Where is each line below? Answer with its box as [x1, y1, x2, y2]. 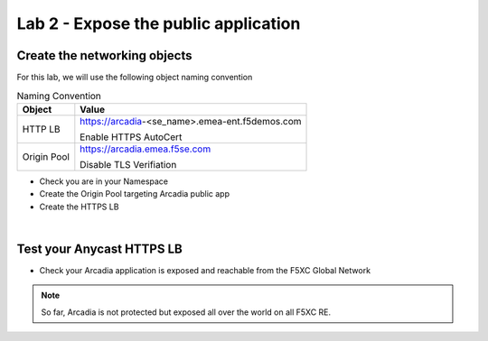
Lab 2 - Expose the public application [16, 14, 301, 33]
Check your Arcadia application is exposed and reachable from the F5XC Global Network [39, 264, 371, 275]
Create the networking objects [16, 48, 192, 63]
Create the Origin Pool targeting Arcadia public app [39, 189, 230, 199]
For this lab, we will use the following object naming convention [16, 72, 253, 83]
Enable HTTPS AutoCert [80, 131, 183, 143]
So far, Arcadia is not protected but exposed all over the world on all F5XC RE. [41, 307, 332, 318]
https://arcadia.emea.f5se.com [80, 143, 211, 155]
